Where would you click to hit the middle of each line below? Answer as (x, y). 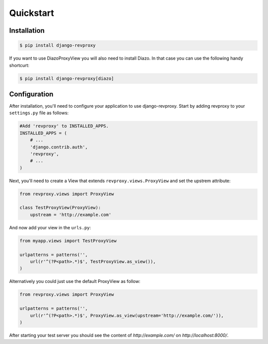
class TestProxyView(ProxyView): (60, 208)
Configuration (31, 94)
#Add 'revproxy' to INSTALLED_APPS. (64, 126)
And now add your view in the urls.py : (50, 227)
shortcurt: (19, 65)
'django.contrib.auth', (59, 147)
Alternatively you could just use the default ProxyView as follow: (75, 281)
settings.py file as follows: (39, 113)
